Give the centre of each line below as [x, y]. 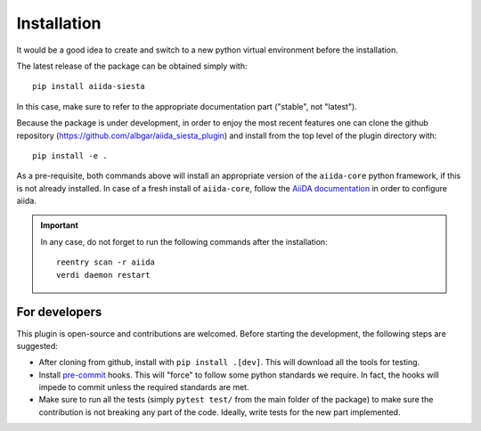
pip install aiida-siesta [89, 86]
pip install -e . [70, 155]
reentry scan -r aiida [106, 262]
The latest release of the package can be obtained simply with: [132, 66]
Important [60, 225]
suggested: [37, 346]
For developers [59, 312]
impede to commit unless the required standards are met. [144, 387]
